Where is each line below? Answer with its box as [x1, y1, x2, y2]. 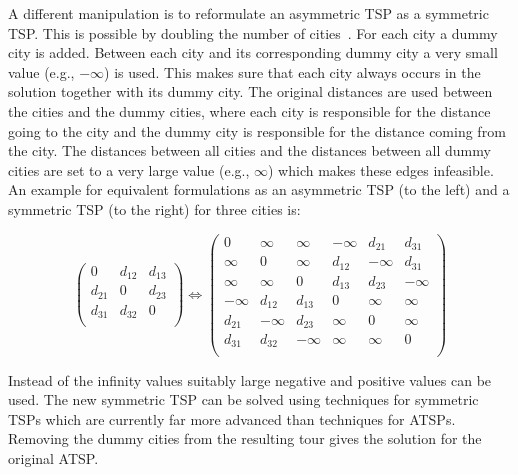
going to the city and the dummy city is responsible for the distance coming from [8, 120, 506, 141]
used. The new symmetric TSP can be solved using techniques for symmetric [8, 389, 479, 410]
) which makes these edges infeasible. [268, 159, 494, 180]
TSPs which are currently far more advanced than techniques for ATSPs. [8, 408, 456, 429]
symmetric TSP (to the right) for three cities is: [8, 198, 301, 219]
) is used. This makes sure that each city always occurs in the [104, 61, 481, 82]
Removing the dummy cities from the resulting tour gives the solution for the [8, 428, 482, 449]
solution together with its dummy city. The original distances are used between [8, 81, 493, 102]
